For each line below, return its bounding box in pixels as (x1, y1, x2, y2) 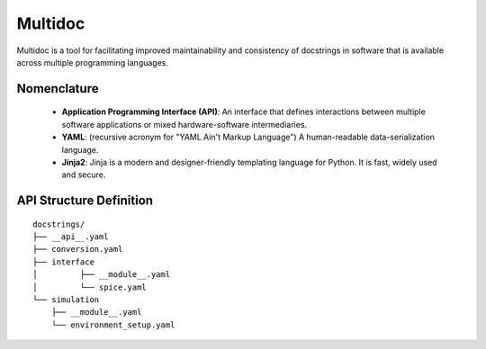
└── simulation (32, 295, 100, 305)
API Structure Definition (16, 193, 153, 209)
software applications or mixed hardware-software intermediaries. (61, 119, 308, 130)
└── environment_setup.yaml (50, 319, 175, 330)
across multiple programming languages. (16, 57, 169, 67)
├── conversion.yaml (32, 244, 123, 255)
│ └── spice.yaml (32, 282, 148, 292)
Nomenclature (16, 81, 99, 96)
